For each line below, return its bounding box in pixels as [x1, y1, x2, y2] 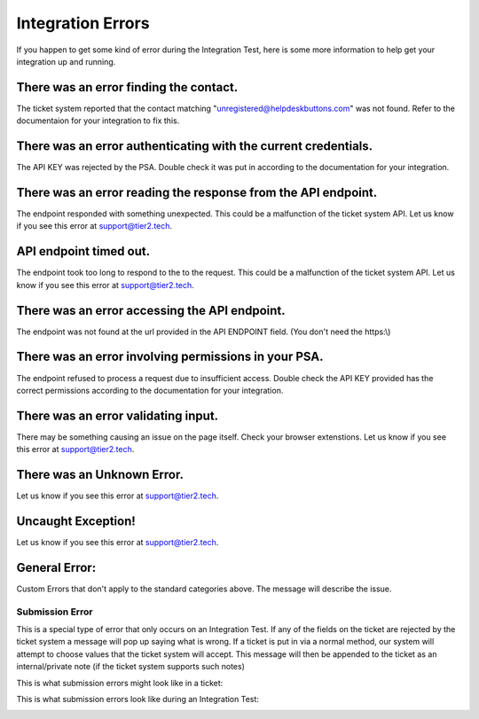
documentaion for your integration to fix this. [16, 115, 180, 126]
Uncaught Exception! [16, 513, 137, 528]
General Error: [16, 559, 97, 575]
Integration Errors [16, 13, 150, 33]
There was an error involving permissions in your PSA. [16, 349, 324, 364]
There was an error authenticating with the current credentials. [16, 138, 373, 154]
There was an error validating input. [16, 408, 219, 423]
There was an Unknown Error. [16, 467, 184, 482]
